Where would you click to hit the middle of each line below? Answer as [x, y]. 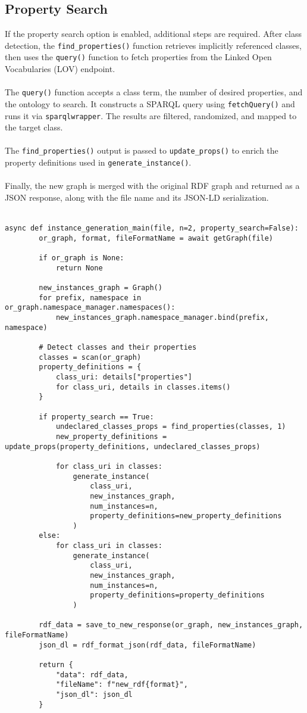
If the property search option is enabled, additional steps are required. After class [153, 34]
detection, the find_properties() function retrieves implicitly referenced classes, [153, 45]
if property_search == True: [96, 417]
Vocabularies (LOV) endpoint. [60, 69]
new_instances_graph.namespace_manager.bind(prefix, [162, 318]
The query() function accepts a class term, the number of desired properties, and [154, 92]
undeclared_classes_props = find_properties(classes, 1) [171, 427]
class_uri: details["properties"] [124, 377]
